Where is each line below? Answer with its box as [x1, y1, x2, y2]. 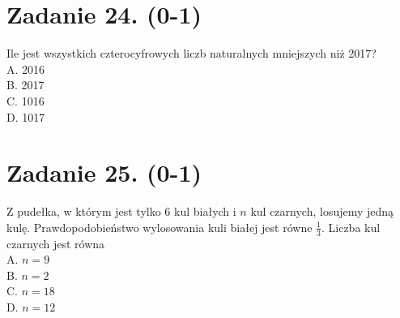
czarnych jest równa [6, 234, 105, 251]
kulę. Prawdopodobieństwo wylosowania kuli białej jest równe [6, 218, 313, 235]
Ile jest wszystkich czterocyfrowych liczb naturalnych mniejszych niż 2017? [6, 45, 377, 62]
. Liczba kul [321, 218, 381, 235]
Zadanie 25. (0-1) [6, 156, 202, 189]
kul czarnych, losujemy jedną [250, 203, 394, 220]
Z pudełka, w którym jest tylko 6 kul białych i [6, 203, 236, 220]
